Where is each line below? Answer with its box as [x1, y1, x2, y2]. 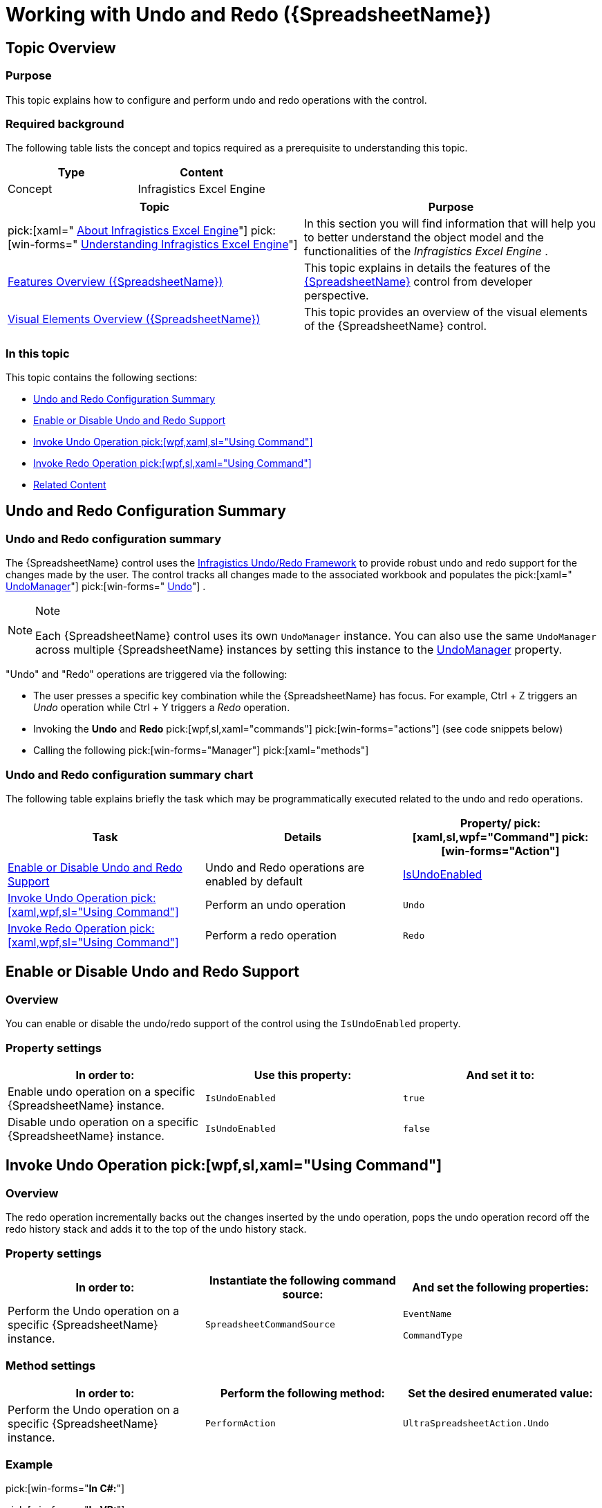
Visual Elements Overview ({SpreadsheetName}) [8, 312, 261, 327]
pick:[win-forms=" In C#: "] [6, 1482, 125, 1495]
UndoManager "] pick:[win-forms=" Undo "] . [6, 580, 206, 593]
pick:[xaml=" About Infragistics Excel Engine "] [8, 223, 248, 238]
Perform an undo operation [205, 898, 346, 912]
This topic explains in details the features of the [304, 261, 551, 275]
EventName [402, 1308, 452, 1319]
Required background [6, 116, 124, 131]
